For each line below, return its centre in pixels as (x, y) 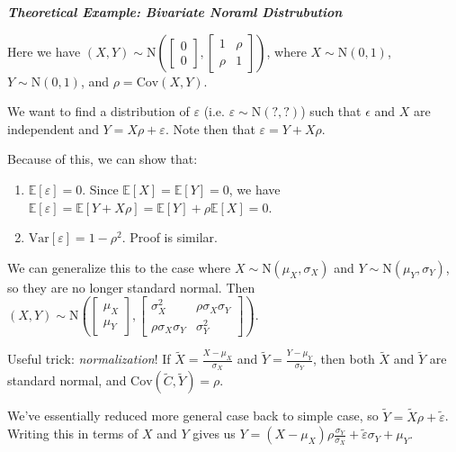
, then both (344, 359)
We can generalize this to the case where (119, 267)
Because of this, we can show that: (103, 159)
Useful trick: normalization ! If (89, 359)
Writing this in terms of (73, 434)
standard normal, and (67, 380)
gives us (214, 434)
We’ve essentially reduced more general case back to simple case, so (193, 416)
